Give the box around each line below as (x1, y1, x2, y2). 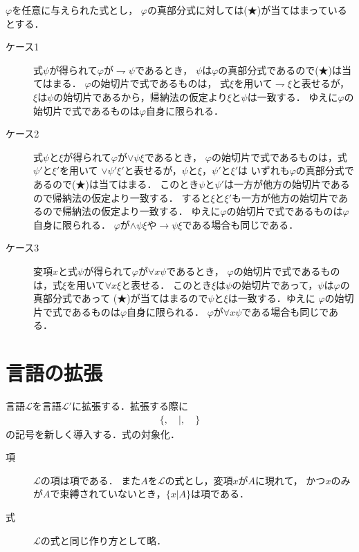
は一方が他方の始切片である (223, 176, 350, 191)
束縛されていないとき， (59, 486, 166, 501)
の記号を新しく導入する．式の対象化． (6, 426, 180, 441)
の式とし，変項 (165, 473, 233, 487)
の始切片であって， (232, 277, 318, 292)
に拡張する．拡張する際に (71, 399, 188, 412)
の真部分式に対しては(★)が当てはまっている (147, 3, 347, 17)
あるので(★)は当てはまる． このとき (33, 176, 199, 191)
